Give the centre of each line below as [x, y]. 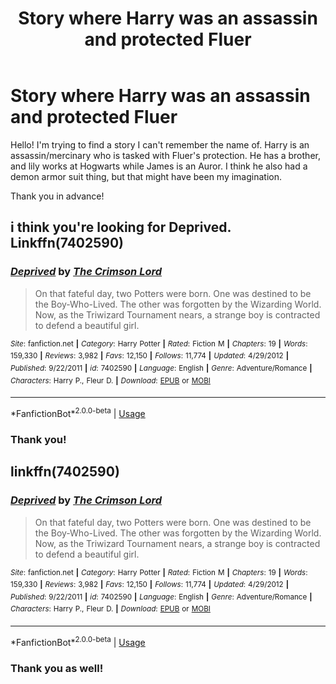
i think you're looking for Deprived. [121, 227]
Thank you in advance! [57, 196]
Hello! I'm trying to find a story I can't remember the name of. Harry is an [160, 144]
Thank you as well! [57, 668]
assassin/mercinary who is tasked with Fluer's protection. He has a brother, [165, 155]
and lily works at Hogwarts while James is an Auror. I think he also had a [159, 166]
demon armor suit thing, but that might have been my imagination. [146, 176]
